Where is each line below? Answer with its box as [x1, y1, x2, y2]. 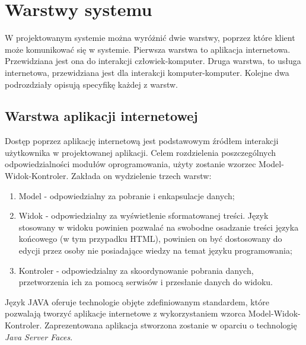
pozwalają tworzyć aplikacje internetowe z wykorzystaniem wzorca [5, 307, 246, 320]
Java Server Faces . [5, 330, 73, 343]
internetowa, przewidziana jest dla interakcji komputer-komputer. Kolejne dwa [5, 66, 289, 78]
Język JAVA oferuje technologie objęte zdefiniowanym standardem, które [5, 295, 269, 308]
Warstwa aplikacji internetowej [5, 107, 198, 125]
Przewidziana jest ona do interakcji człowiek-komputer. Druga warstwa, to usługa [5, 55, 301, 67]
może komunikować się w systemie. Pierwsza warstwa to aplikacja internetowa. [5, 43, 291, 55]
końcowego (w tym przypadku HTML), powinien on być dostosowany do [18, 232, 282, 245]
